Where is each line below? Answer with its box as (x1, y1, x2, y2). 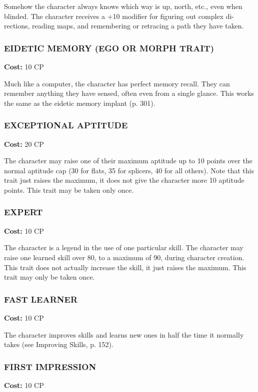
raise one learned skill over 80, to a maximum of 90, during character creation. (4, 252, 244, 262)
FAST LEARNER (4, 293, 78, 305)
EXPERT (4, 206, 43, 218)
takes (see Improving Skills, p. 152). (4, 339, 113, 350)
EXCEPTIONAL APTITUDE (4, 119, 128, 131)
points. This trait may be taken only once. (4, 184, 134, 195)
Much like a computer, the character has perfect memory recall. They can (4, 78, 230, 88)
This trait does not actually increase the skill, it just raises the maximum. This (4, 262, 246, 272)
